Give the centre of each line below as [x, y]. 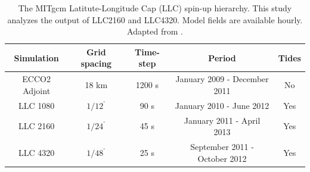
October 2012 [222, 158]
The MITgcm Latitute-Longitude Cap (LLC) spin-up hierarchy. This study [155, 8]
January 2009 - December [222, 79]
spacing [96, 63]
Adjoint [37, 90]
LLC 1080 [37, 105]
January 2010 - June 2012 [222, 105]
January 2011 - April [222, 120]
